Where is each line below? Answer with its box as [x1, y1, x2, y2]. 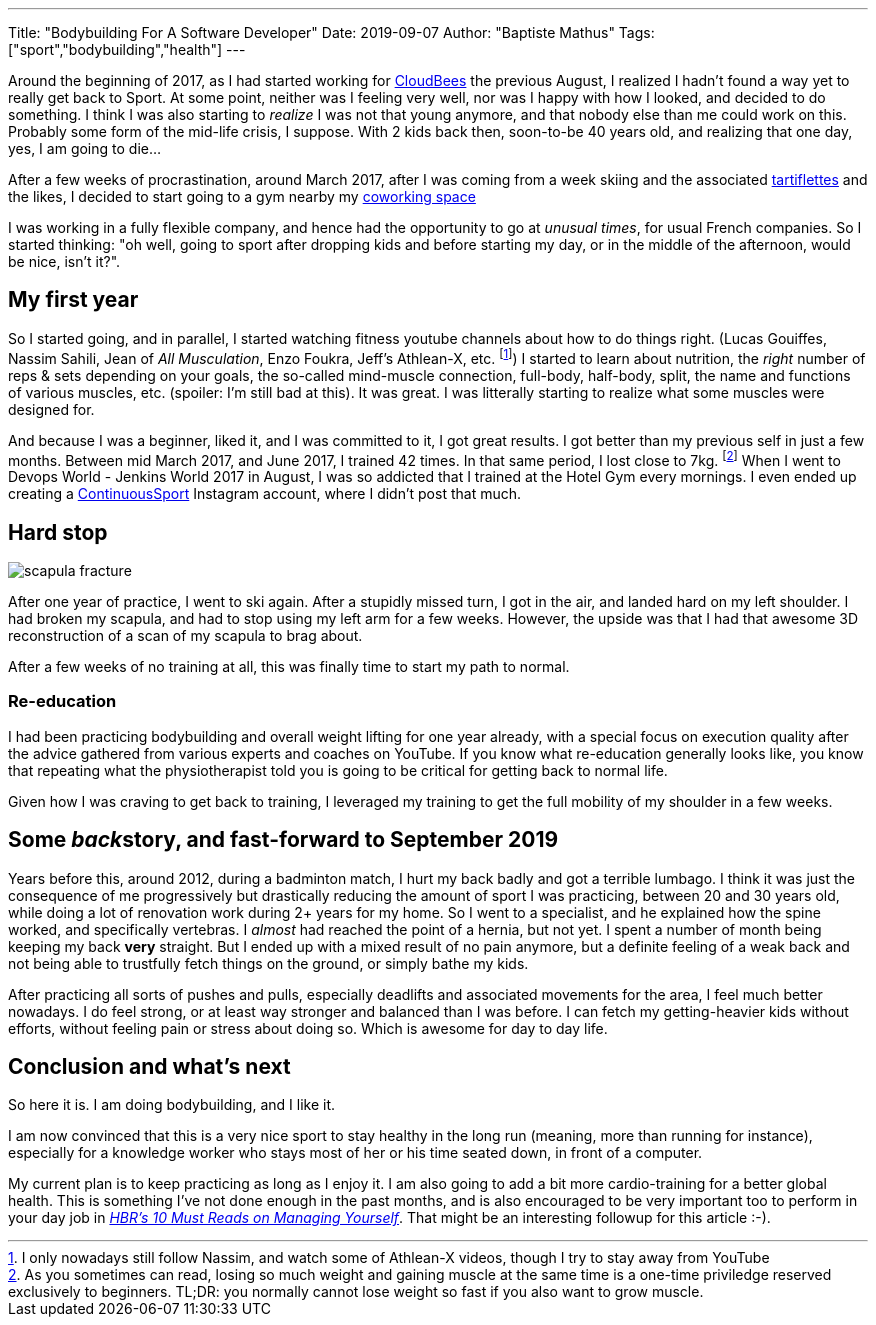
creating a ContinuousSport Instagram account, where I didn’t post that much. [8, 485, 521, 503]
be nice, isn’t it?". [8, 253, 121, 270]
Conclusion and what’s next [8, 1054, 291, 1080]
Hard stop [8, 519, 108, 545]
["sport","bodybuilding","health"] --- [8, 41, 246, 58]
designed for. [8, 400, 95, 418]
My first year [8, 287, 139, 313]
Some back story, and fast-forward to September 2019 [8, 827, 559, 853]
